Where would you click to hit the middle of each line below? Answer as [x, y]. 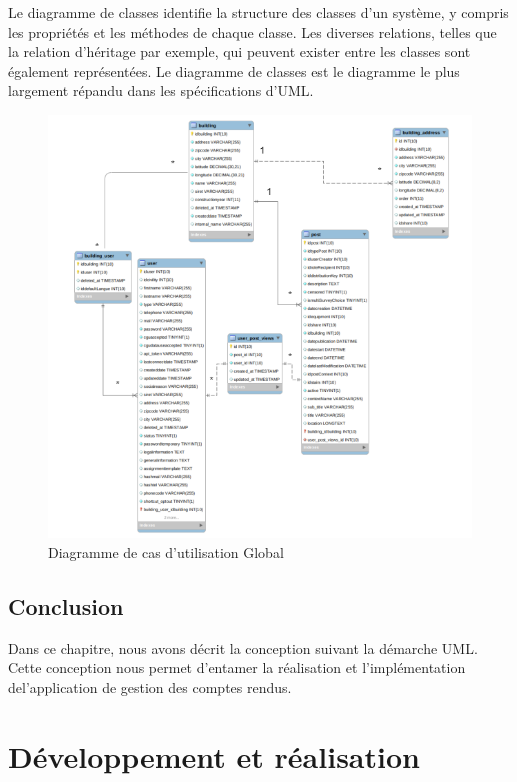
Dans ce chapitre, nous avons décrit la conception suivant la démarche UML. [243, 647]
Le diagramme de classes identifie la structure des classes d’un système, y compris [258, 12]
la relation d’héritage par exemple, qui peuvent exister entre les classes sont [239, 51]
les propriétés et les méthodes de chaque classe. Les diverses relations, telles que [252, 31]
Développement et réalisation [214, 755]
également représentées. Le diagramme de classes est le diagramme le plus [234, 70]
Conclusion [66, 605]
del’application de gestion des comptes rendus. [150, 686]
